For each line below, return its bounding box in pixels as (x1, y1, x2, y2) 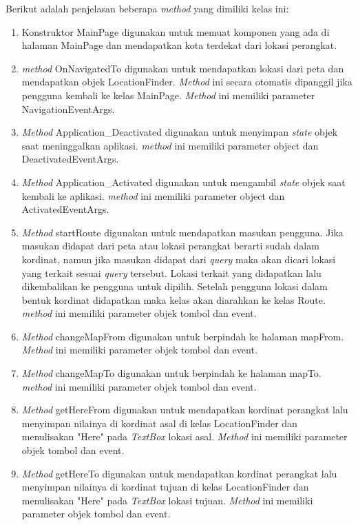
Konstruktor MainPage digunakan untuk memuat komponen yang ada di (21, 24, 330, 39)
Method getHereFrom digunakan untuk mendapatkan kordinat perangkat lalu (21, 402, 348, 417)
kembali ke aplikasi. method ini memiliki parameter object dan (21, 188, 285, 203)
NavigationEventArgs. (21, 101, 115, 116)
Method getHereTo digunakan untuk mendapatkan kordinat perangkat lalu (21, 466, 337, 480)
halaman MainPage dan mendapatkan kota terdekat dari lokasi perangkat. (21, 38, 337, 52)
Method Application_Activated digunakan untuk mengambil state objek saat (21, 174, 346, 189)
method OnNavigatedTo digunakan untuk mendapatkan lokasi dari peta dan (21, 61, 344, 75)
